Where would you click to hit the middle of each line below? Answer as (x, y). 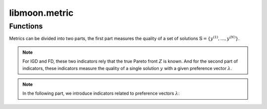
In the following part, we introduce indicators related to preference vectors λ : (101, 93)
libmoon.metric (41, 13)
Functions (26, 26)
